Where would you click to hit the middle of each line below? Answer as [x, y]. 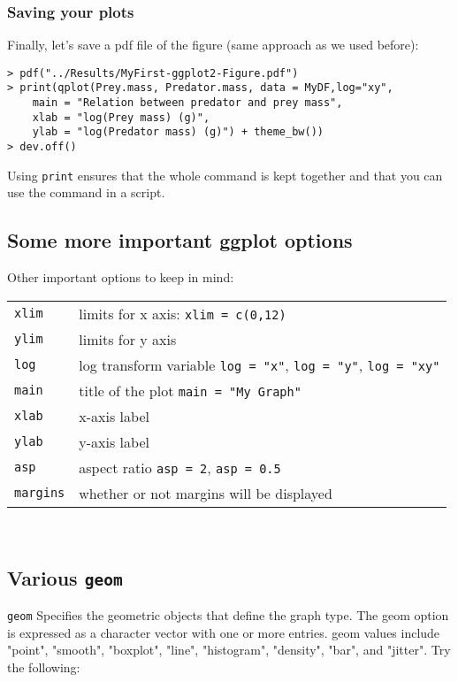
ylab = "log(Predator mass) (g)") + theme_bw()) [178, 132]
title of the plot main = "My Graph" [190, 390]
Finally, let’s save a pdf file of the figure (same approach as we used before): [213, 45]
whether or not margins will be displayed [206, 493]
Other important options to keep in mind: [121, 277]
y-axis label [114, 441]
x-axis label [114, 416]
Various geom [65, 577]
